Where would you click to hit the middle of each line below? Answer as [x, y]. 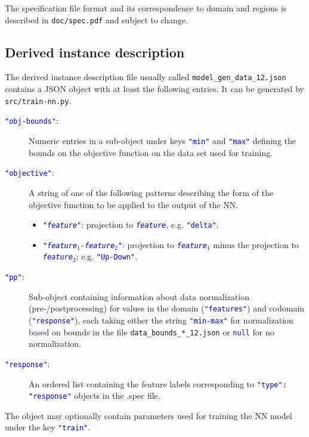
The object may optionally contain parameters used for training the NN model [149, 415]
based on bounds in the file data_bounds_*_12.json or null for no [152, 331]
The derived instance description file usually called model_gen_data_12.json [146, 77]
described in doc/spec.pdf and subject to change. [97, 19]
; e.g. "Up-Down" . [107, 256]
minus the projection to [256, 244]
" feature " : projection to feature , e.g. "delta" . [131, 224]
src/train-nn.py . [38, 100]
